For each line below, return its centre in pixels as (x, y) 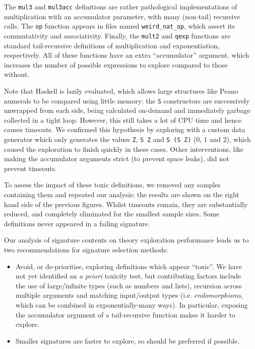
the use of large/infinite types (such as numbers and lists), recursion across (129, 285)
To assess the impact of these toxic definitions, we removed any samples (112, 185)
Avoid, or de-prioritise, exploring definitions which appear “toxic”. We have (129, 266)
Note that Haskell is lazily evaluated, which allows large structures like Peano (121, 90)
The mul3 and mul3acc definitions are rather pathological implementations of (121, 6)
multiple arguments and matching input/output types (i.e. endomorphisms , (129, 295)
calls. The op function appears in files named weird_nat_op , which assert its (120, 26)
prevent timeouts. (31, 168)
